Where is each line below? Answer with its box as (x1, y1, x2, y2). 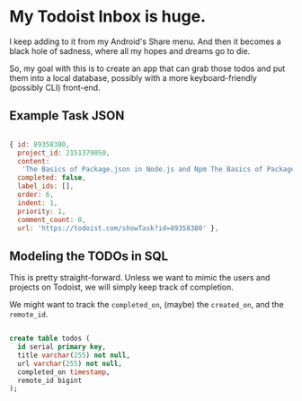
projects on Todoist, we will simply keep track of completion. (9, 281, 234, 293)
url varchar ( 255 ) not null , (17, 359, 123, 368)
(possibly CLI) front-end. (9, 82, 101, 93)
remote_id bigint (17, 376, 83, 385)
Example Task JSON (9, 108, 125, 123)
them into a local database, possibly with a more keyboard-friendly (9, 72, 258, 83)
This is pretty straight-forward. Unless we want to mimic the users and (9, 272, 271, 283)
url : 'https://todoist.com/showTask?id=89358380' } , (17, 223, 219, 233)
